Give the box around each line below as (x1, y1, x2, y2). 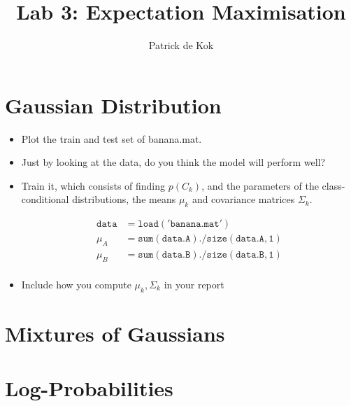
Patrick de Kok (148, 38, 214, 52)
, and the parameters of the (201, 178, 319, 192)
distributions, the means (72, 192, 176, 206)
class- (322, 178, 345, 192)
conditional (21, 192, 69, 206)
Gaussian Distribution (5, 90, 222, 119)
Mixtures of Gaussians (5, 318, 225, 347)
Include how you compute (21, 276, 131, 291)
